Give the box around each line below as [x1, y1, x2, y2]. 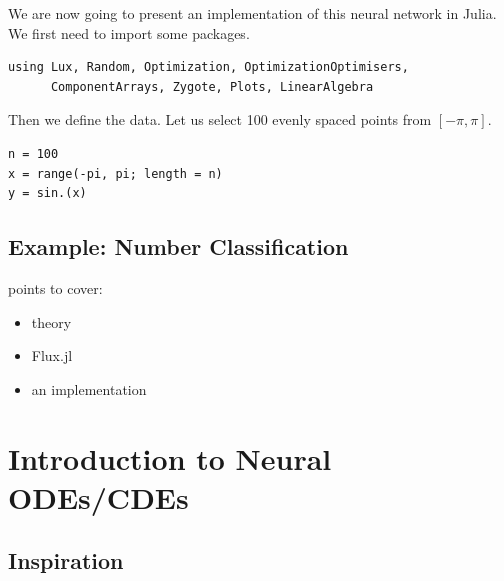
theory [31, 311, 72, 332]
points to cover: [8, 277, 103, 298]
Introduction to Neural [8, 437, 332, 478]
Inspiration [8, 545, 124, 576]
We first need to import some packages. [8, 22, 250, 43]
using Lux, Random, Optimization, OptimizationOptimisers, [8, 60, 409, 75]
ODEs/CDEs [8, 476, 189, 517]
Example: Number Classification [8, 231, 349, 262]
